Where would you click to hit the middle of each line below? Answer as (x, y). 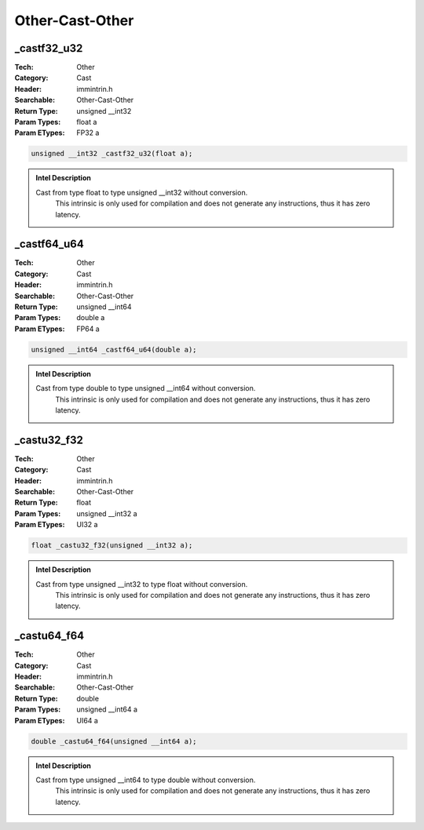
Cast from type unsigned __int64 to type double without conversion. (146, 780)
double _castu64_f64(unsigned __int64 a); (114, 741)
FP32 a (88, 133)
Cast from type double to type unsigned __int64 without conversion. (146, 388)
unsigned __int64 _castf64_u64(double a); (114, 349)
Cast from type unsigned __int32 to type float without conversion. (142, 584)
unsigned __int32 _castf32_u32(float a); (112, 154)
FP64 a (88, 329)
